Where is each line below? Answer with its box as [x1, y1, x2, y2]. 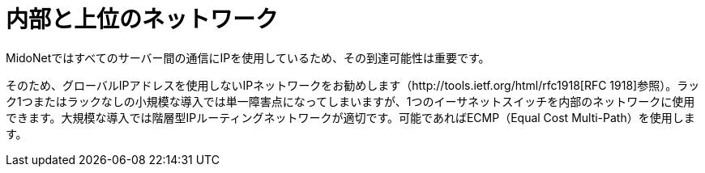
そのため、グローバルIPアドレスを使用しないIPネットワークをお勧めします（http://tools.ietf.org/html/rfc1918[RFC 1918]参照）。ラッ [6, 78, 700, 92]
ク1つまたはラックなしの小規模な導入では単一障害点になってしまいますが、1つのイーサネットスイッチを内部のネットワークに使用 [6, 94, 695, 108]
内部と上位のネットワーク [6, 6, 279, 33]
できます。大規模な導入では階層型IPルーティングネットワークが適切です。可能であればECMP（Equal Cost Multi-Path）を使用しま [6, 110, 695, 124]
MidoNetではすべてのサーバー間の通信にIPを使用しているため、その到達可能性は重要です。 [6, 50, 490, 65]
